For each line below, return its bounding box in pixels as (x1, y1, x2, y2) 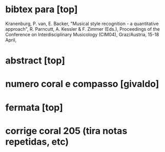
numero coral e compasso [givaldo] (5, 78, 159, 90)
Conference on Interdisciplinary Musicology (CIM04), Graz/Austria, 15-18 (5, 31, 159, 37)
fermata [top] (5, 101, 63, 113)
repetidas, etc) (5, 136, 69, 147)
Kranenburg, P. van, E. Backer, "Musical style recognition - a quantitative (5, 20, 159, 27)
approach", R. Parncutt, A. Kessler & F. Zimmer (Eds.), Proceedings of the (5, 26, 160, 32)
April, (5, 37, 17, 43)
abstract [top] (5, 55, 66, 67)
